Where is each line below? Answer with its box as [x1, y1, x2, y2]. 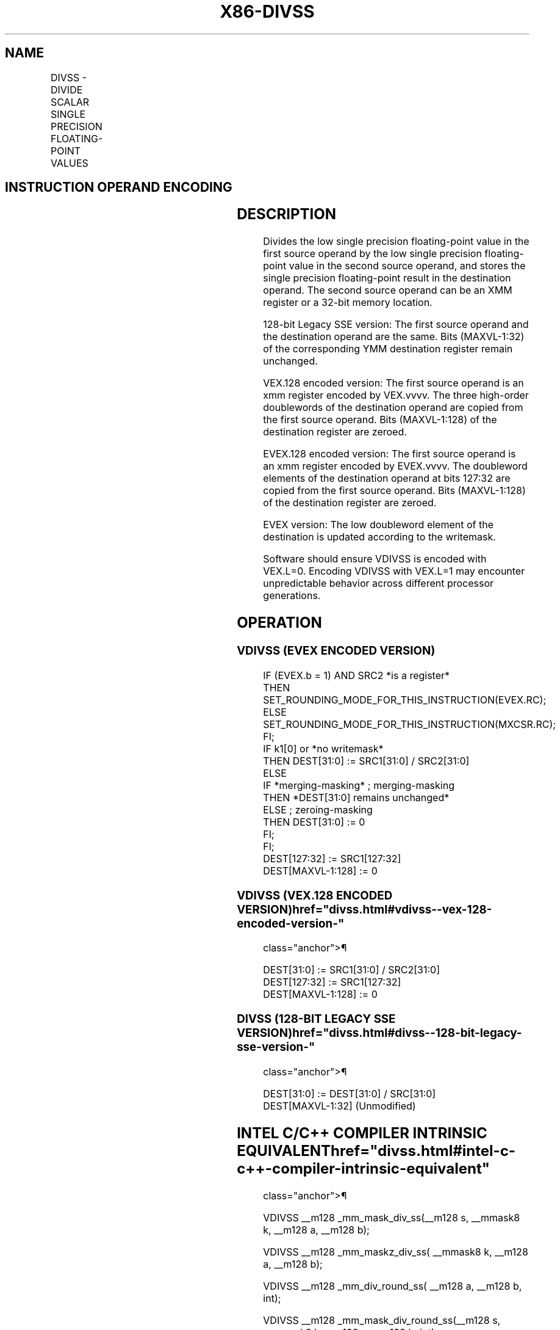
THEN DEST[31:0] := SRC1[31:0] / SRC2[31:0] [263, 754, 470, 767]
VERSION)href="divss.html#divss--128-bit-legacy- [237, 1026, 522, 1041]
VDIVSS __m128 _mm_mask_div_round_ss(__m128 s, [263, 1314, 501, 1326]
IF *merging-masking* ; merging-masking [263, 779, 454, 791]
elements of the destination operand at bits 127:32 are [263, 472, 511, 485]
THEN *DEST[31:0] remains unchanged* [263, 791, 450, 804]
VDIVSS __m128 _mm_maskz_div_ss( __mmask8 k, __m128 [263, 1245, 528, 1258]
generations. [263, 589, 321, 602]
